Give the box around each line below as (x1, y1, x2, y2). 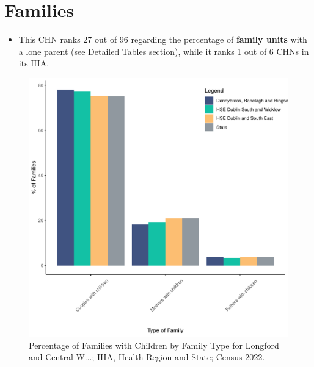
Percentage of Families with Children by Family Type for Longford (29, 338, 279, 351)
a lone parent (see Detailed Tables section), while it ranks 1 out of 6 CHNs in (18, 45, 309, 57)
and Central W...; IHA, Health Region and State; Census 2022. (29, 351, 265, 363)
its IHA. (18, 57, 49, 69)
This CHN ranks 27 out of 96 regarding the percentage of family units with (18, 33, 307, 46)
